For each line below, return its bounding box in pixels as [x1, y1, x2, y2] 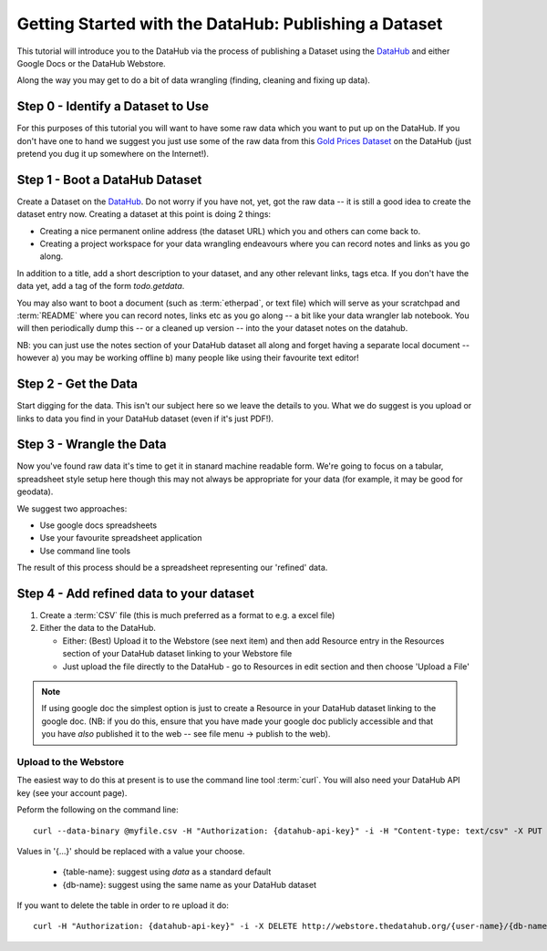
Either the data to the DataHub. [39, 623, 157, 634]
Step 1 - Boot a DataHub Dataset [16, 171, 202, 187]
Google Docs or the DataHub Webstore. [16, 57, 166, 68]
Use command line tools [39, 545, 131, 556]
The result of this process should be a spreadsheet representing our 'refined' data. [16, 562, 328, 574]
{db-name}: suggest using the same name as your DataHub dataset [62, 879, 316, 890]
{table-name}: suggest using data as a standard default [62, 866, 272, 877]
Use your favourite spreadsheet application [39, 532, 202, 543]
